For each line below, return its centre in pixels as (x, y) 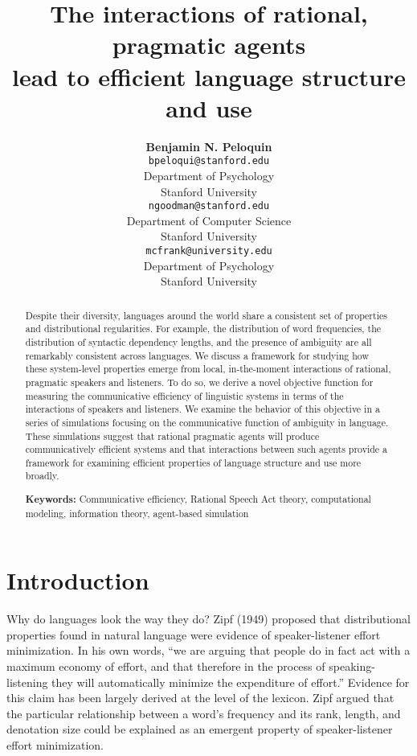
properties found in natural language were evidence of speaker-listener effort (194, 634)
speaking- (352, 666)
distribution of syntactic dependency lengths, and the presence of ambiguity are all (198, 341)
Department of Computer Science (209, 220)
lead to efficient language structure (209, 76)
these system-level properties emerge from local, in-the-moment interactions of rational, (208, 369)
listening (27, 682)
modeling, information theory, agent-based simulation (137, 513)
